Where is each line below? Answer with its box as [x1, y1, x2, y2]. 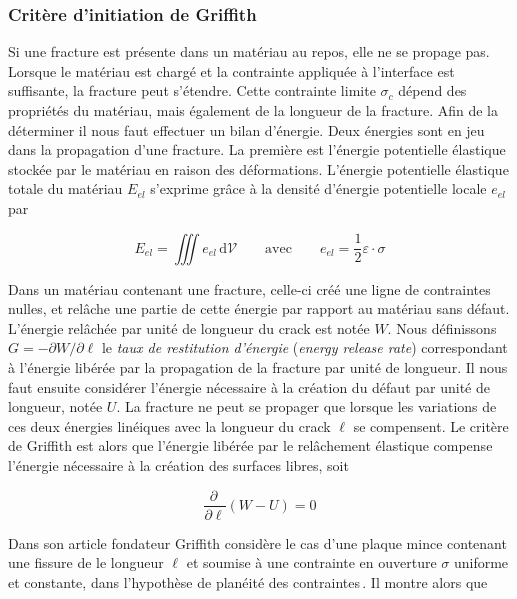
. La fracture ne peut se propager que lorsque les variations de [116, 396, 497, 417]
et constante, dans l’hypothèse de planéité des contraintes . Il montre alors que [8, 571, 488, 592]
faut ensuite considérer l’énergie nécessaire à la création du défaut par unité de [8, 376, 490, 397]
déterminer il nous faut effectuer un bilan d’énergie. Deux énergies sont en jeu [8, 119, 485, 140]
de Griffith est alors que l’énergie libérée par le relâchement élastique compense [8, 435, 493, 456]
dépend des [398, 80, 467, 101]
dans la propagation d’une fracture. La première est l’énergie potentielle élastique [8, 139, 506, 160]
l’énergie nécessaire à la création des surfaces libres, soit [8, 454, 349, 475]
